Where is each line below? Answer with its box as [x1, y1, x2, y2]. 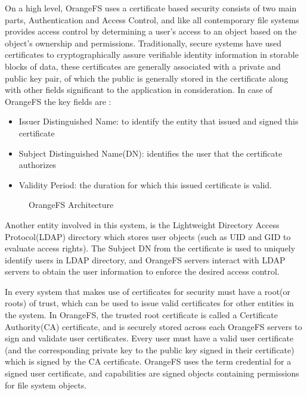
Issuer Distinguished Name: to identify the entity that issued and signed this [18, 115, 299, 127]
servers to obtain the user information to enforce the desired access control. [5, 265, 280, 278]
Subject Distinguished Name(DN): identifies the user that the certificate [18, 147, 283, 159]
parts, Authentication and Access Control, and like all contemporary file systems [5, 13, 299, 26]
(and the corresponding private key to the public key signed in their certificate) [5, 343, 294, 356]
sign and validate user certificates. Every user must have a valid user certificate [5, 332, 294, 344]
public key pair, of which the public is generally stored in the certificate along [5, 71, 289, 84]
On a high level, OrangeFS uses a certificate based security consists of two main [5, 2, 297, 14]
